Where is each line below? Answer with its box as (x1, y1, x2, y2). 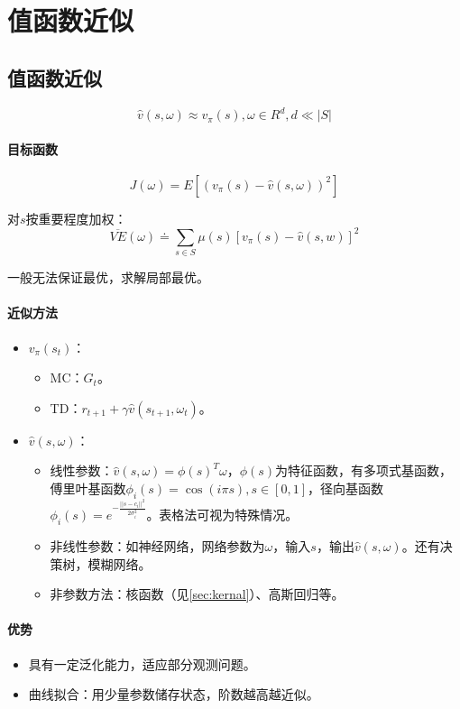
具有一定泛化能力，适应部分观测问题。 (28, 654, 256, 673)
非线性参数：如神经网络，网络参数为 (50, 537, 265, 556)
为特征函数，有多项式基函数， (275, 461, 453, 480)
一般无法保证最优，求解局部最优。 (7, 268, 209, 287)
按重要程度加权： (25, 208, 127, 227)
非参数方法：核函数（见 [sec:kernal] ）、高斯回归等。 (50, 585, 345, 603)
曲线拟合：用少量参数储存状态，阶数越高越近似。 (28, 685, 319, 704)
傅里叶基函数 (50, 479, 126, 498)
